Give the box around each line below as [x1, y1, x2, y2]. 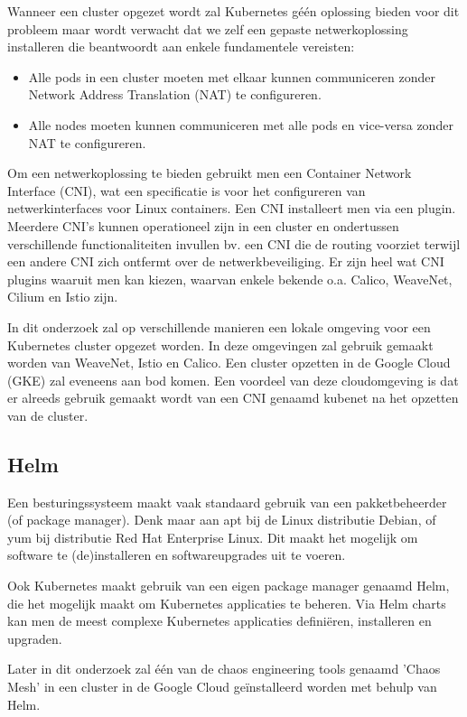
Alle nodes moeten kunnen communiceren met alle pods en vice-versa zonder [28, 115, 453, 134]
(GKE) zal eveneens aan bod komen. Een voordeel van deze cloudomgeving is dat [7, 370, 459, 389]
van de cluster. [7, 405, 89, 424]
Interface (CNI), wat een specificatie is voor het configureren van [7, 181, 366, 200]
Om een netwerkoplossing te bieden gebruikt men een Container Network [7, 163, 412, 182]
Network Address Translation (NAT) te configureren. [28, 85, 322, 104]
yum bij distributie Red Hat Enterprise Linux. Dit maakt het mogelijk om [7, 527, 418, 546]
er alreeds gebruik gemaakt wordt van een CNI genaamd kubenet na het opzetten [7, 388, 459, 407]
